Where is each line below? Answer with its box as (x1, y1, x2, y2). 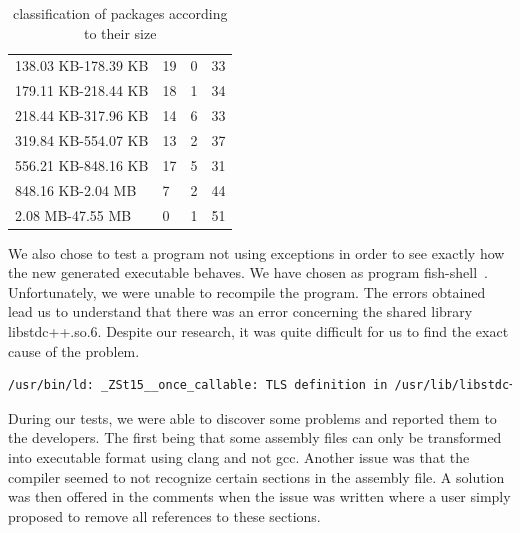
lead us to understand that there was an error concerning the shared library (8, 301, 473, 322)
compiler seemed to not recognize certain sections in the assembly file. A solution (8, 466, 505, 487)
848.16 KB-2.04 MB (15, 179, 137, 200)
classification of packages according (12, 3, 228, 23)
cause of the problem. (8, 340, 140, 361)
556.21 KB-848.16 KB (15, 154, 149, 175)
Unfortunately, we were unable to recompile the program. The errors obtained (8, 281, 486, 302)
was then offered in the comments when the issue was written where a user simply (8, 486, 511, 507)
